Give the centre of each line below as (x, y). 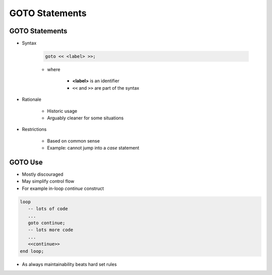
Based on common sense (74, 141)
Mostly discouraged (43, 174)
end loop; (32, 251)
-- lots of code (48, 209)
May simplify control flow (48, 181)
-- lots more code (51, 230)
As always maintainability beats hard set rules (69, 264)
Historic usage (62, 111)
